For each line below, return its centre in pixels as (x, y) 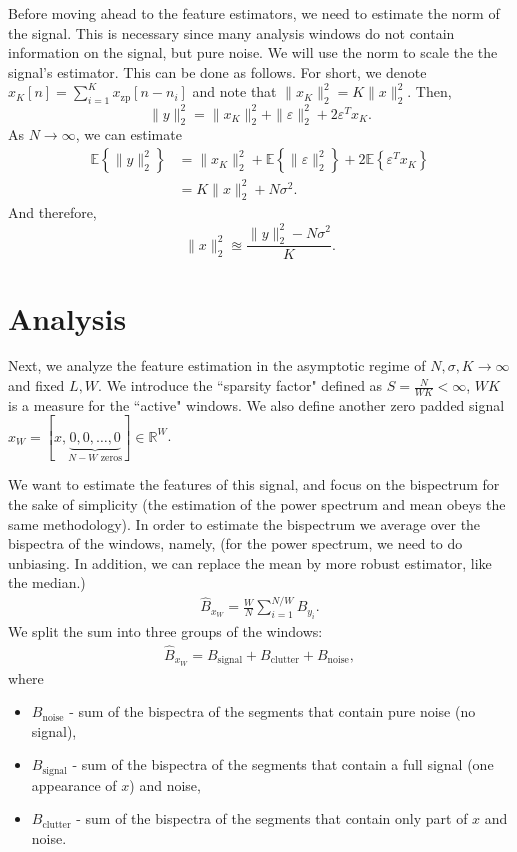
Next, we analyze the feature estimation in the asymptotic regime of (217, 365)
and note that (234, 91)
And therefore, (52, 212)
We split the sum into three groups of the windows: (165, 630)
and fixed (36, 385)
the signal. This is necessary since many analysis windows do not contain (231, 32)
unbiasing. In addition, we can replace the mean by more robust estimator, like (250, 562)
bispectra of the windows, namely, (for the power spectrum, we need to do (235, 543)
